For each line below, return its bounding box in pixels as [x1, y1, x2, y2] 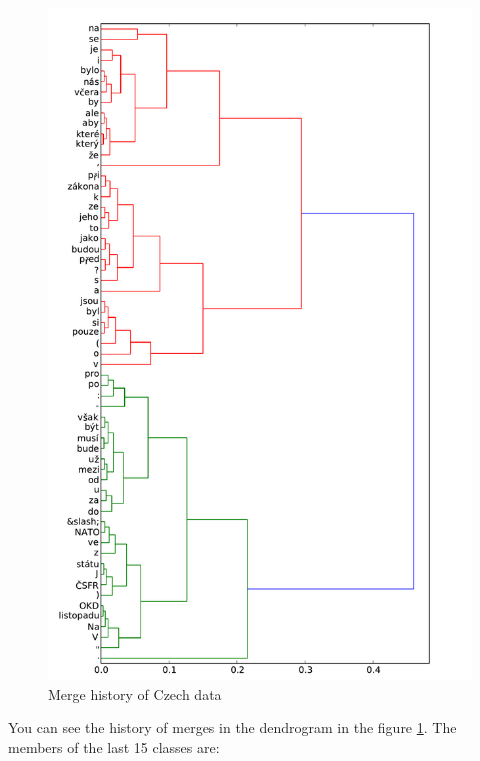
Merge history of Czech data [48, 683, 222, 704]
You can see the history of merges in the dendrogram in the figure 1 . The [8, 717, 457, 738]
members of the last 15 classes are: [8, 736, 220, 757]
